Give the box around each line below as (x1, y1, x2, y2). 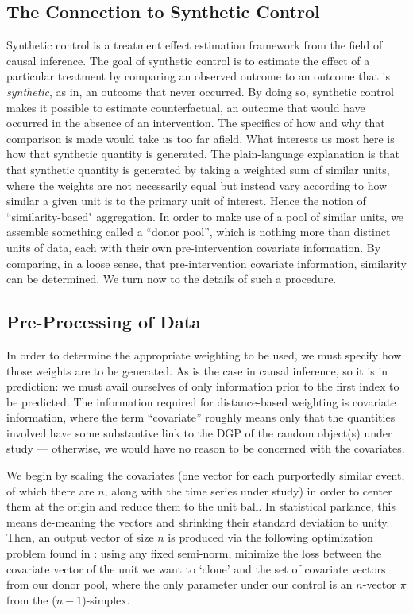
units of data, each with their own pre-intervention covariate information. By (6, 239, 381, 255)
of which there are (6, 482, 95, 499)
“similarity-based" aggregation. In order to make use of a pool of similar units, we (6, 208, 404, 224)
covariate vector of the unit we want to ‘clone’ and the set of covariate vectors (6, 560, 386, 577)
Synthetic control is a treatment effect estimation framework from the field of (6, 37, 383, 53)
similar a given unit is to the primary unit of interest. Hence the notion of (6, 192, 366, 209)
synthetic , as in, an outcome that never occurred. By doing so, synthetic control (6, 83, 394, 99)
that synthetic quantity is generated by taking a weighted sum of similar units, (6, 161, 390, 177)
